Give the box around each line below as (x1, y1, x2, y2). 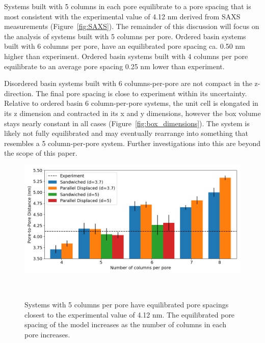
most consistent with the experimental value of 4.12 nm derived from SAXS (4, 11, 241, 21)
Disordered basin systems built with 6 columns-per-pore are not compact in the (4, 78, 252, 89)
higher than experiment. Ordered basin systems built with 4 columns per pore (4, 50, 248, 61)
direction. (4, 88, 34, 98)
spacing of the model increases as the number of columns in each (24, 319, 226, 330)
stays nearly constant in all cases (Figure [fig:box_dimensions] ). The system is (4, 118, 250, 128)
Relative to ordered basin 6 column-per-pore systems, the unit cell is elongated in (4, 98, 258, 108)
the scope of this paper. (4, 148, 77, 158)
